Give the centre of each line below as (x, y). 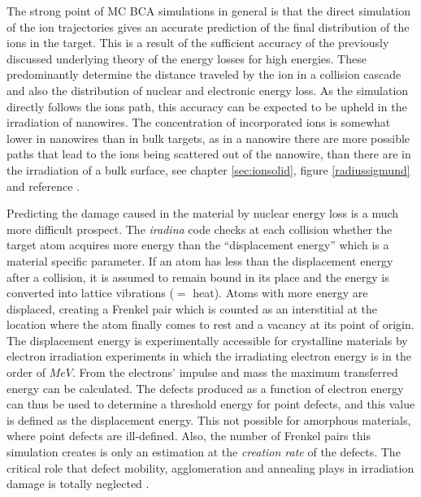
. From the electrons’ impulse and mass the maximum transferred (235, 372)
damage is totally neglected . (78, 484)
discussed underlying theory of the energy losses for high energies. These (187, 58)
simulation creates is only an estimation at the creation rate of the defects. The (204, 452)
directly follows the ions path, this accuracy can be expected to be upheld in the (207, 106)
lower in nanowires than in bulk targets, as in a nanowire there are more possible (208, 138)
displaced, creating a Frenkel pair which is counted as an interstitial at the (192, 308)
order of (26, 372)
